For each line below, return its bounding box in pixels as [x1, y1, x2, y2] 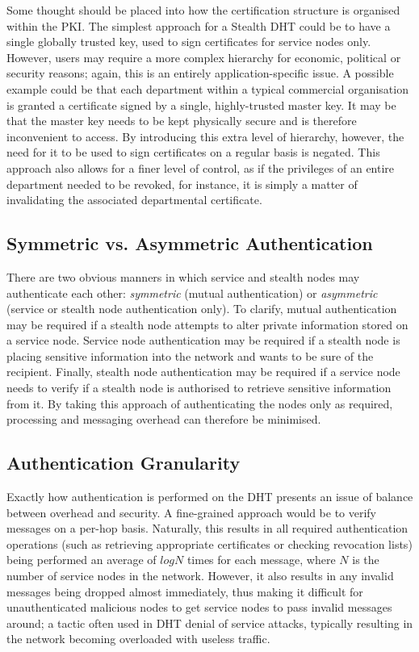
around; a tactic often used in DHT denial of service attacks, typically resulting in [6, 614, 413, 631]
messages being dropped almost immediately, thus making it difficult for [6, 583, 363, 600]
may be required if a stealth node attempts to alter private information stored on [6, 316, 409, 332]
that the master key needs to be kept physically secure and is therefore [6, 112, 357, 129]
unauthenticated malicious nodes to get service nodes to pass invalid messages [6, 599, 392, 616]
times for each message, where [186, 551, 336, 568]
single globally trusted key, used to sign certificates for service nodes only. [6, 33, 371, 50]
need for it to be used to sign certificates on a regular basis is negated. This [6, 144, 380, 161]
